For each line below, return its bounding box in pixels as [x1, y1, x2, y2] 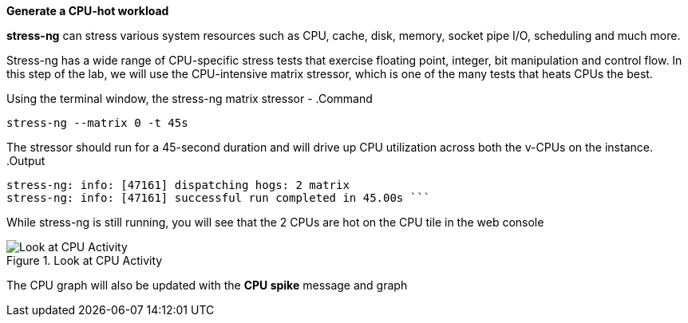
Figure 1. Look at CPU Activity [6, 254, 163, 267]
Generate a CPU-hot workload [6, 4, 169, 18]
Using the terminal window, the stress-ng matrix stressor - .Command [6, 92, 373, 105]
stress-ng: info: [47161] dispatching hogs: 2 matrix [6, 179, 350, 191]
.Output [6, 154, 45, 167]
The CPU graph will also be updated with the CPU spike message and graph [6, 278, 408, 292]
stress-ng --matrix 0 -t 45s [6, 116, 188, 129]
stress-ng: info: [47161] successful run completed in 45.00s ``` [6, 191, 431, 204]
